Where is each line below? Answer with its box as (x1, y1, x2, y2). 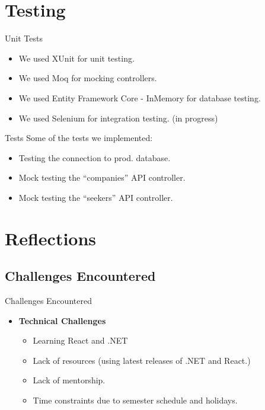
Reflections (5, 226, 97, 250)
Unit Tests (5, 32, 43, 44)
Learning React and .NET (33, 334, 128, 347)
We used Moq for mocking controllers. (18, 72, 157, 84)
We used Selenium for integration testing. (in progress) (18, 111, 218, 124)
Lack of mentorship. (33, 374, 106, 386)
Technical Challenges (18, 314, 106, 326)
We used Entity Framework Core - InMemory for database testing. (18, 91, 261, 104)
